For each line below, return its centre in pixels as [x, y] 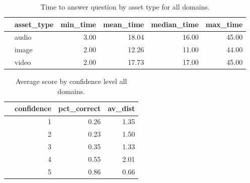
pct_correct [79, 108]
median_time [175, 24]
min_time [78, 24]
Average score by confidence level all [71, 81]
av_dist [121, 108]
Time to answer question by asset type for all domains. [125, 7]
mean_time [123, 24]
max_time [224, 24]
